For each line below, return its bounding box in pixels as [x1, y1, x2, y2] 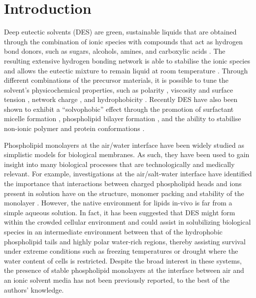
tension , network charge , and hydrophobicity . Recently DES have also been [4, 94, 238, 104]
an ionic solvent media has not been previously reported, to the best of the [4, 274, 230, 285]
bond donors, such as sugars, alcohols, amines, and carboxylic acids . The [4, 46, 225, 56]
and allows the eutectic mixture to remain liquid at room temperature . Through [4, 65, 248, 75]
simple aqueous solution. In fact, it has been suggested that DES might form [4, 207, 235, 217]
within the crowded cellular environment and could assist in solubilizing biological [4, 217, 251, 227]
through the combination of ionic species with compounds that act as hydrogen [4, 36, 243, 46]
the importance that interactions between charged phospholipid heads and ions [4, 178, 242, 189]
